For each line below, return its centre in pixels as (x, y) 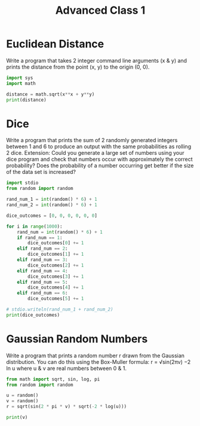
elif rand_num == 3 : (42, 260)
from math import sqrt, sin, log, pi (53, 379)
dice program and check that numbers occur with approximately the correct (99, 160)
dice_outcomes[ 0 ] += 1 (56, 243)
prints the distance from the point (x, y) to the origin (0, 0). (78, 67)
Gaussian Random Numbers (77, 339)
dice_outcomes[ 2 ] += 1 (56, 265)
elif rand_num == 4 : (42, 271)
